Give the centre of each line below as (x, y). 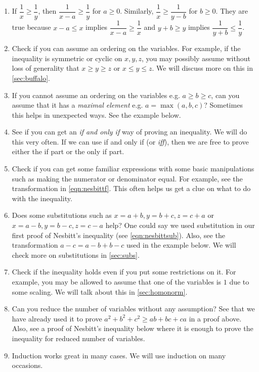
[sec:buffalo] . (31, 78)
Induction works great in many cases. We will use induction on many (119, 355)
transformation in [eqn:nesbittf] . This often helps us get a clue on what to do (131, 188)
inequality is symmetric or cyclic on (67, 58)
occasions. (27, 365)
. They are (232, 11)
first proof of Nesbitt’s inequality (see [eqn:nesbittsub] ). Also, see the (118, 235)
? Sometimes (223, 105)
